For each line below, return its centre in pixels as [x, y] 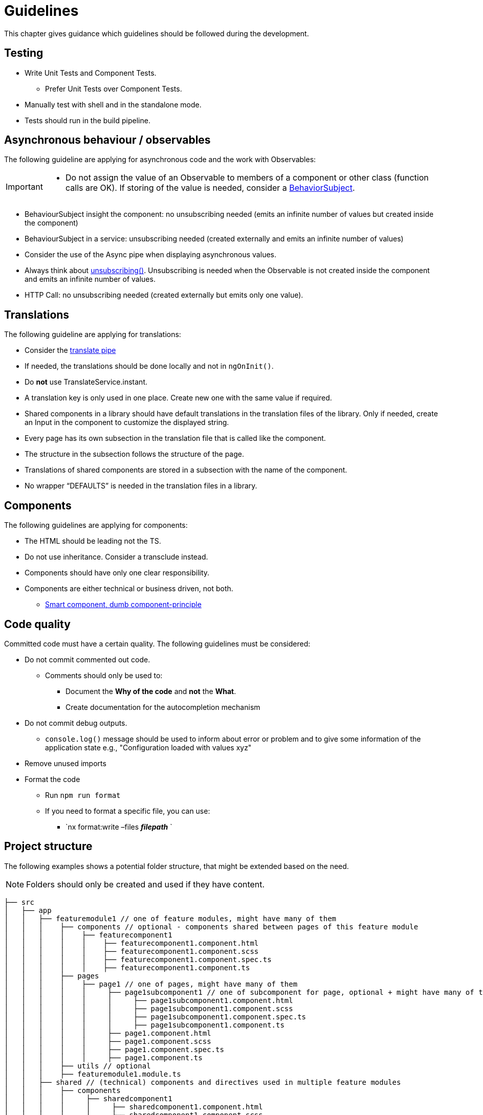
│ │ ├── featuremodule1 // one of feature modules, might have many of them [170, 918]
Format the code [52, 779]
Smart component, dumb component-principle [123, 605]
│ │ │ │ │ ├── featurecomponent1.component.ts [127, 967]
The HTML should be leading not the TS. [93, 541]
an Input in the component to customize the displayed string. [127, 422]
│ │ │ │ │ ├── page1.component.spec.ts [114, 1049]
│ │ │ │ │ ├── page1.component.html [108, 1033]
